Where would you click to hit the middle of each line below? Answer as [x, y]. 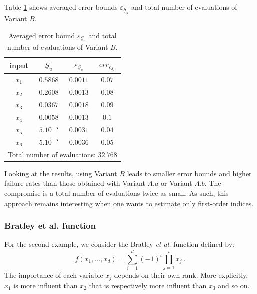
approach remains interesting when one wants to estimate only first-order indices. [129, 203]
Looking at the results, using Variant [61, 173]
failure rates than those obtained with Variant [75, 183]
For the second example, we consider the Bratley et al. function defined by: [119, 244]
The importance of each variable [54, 275]
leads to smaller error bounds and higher [189, 173]
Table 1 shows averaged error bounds [61, 7]
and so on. [234, 285]
